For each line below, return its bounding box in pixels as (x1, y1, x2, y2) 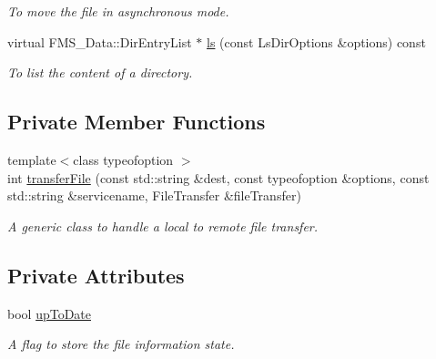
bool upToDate (7, 303, 91, 323)
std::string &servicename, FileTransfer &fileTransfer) (7, 186, 301, 205)
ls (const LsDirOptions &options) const (207, 32, 426, 51)
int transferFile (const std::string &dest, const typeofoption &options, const (7, 168, 430, 187)
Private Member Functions (7, 108, 266, 136)
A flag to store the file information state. (7, 334, 235, 354)
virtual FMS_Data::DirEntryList (7, 32, 192, 51)
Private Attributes (7, 261, 185, 289)
